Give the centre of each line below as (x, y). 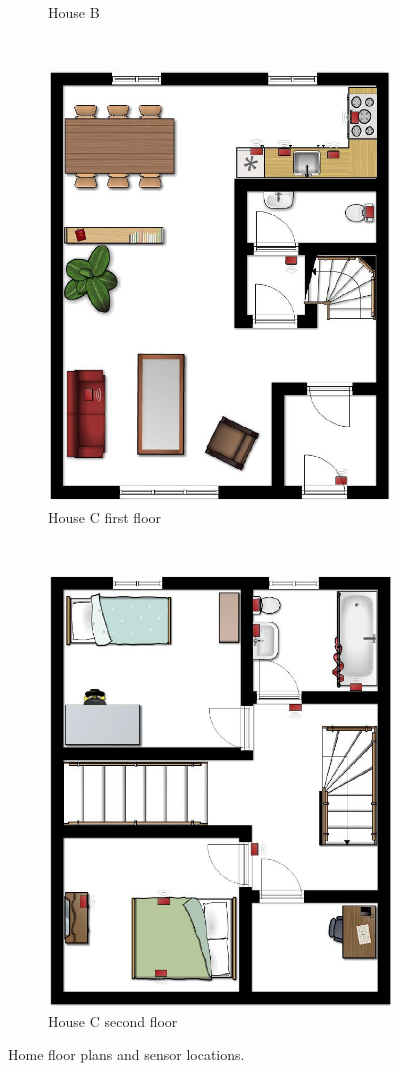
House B (74, 12)
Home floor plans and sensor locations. (126, 1054)
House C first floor (105, 516)
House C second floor (113, 1020)
